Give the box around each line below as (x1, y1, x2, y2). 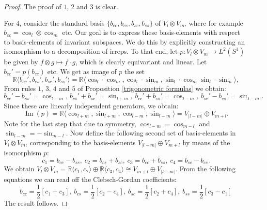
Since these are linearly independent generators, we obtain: (4, 100, 179, 110)
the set (124, 66, 145, 76)
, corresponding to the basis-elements (26, 137, 136, 147)
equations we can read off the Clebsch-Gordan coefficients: (4, 174, 177, 184)
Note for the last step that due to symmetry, (4, 118, 136, 128)
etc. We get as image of (47, 66, 117, 76)
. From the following (175, 164, 236, 174)
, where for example (185, 17, 243, 28)
